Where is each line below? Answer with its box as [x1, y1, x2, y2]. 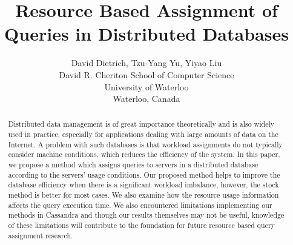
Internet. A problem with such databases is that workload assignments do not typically [8, 139, 283, 149]
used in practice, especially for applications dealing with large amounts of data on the [8, 129, 278, 139]
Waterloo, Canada [113, 92, 180, 105]
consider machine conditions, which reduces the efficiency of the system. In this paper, [8, 149, 280, 159]
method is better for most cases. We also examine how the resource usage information [8, 190, 279, 200]
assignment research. [8, 230, 73, 240]
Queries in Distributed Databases [4, 21, 289, 46]
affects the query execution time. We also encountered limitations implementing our [8, 200, 272, 210]
